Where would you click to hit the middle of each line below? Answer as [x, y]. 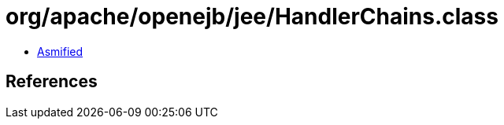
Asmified [60, 51]
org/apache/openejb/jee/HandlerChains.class [252, 17]
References [52, 82]
